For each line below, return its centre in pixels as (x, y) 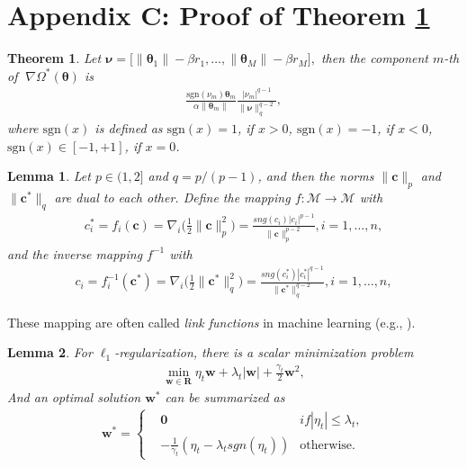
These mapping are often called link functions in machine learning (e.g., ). (211, 322)
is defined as (129, 128)
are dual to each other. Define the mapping (172, 198)
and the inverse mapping (75, 253)
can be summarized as (225, 396)
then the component (375, 58)
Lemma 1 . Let (49, 176)
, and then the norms (316, 176)
